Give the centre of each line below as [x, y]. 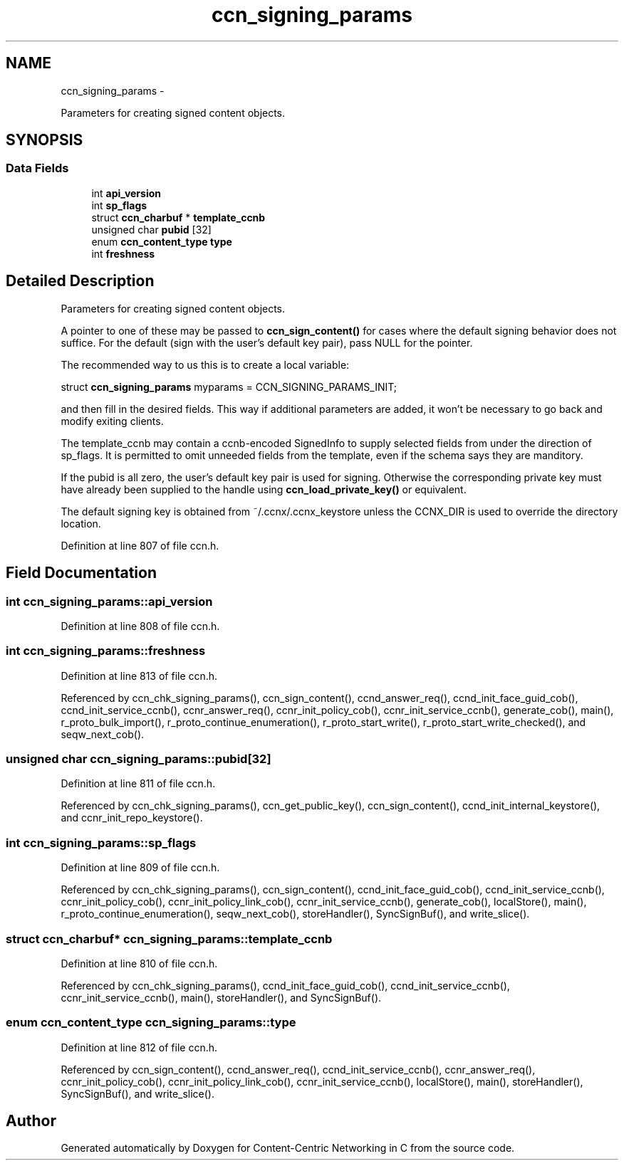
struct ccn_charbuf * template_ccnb [178, 217]
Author [31, 1121]
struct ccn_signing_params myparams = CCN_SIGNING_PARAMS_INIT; [229, 387]
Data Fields [37, 168]
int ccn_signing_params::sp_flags [101, 842]
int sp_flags [119, 205]
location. [81, 523]
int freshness [123, 253]
